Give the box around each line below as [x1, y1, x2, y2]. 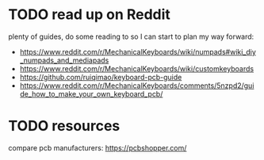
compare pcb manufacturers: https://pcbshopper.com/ [8, 143, 187, 152]
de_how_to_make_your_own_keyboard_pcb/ [19, 89, 163, 98]
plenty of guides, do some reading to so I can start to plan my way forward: [8, 32, 254, 41]
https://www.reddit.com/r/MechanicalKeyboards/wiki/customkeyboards [19, 63, 254, 73]
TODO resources [8, 117, 121, 135]
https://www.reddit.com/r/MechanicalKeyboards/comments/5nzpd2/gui [19, 81, 254, 90]
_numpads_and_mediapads [19, 55, 109, 65]
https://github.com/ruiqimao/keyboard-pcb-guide [19, 72, 182, 82]
